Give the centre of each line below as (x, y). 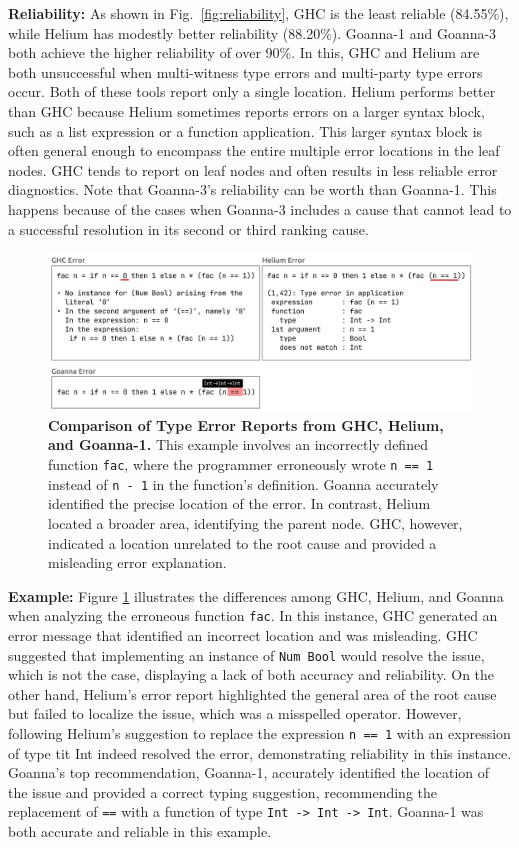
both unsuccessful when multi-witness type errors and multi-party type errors (245, 71)
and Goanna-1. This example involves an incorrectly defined (238, 444)
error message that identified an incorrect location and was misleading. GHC (243, 635)
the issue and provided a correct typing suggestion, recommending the (223, 791)
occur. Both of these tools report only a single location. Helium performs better (252, 91)
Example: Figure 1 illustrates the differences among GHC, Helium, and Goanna (256, 595)
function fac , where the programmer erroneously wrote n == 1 (241, 464)
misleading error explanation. (137, 562)
